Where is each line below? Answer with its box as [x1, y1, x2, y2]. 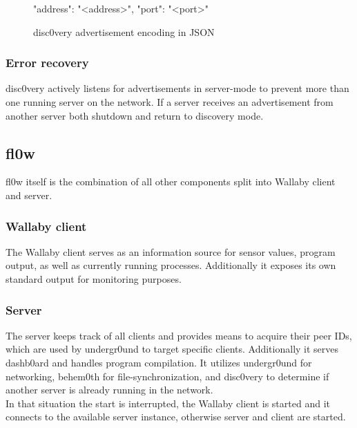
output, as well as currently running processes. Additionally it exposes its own [6, 258, 336, 272]
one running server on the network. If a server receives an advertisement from [6, 95, 334, 109]
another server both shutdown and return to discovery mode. [6, 108, 264, 122]
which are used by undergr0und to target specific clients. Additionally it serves [6, 342, 339, 356]
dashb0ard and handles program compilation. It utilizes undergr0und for [6, 355, 312, 369]
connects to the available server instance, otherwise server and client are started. [6, 409, 346, 424]
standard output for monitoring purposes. [6, 271, 182, 286]
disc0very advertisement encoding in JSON [33, 24, 215, 39]
